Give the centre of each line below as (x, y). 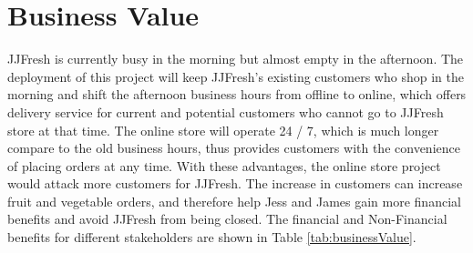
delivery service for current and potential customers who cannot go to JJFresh (226, 111)
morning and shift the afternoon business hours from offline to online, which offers (237, 94)
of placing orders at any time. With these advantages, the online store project (224, 165)
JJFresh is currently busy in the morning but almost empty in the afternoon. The (236, 59)
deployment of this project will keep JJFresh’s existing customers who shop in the (236, 76)
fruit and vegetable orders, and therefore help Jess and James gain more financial (234, 201)
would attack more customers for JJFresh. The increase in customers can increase (235, 183)
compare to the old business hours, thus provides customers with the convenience (234, 148)
